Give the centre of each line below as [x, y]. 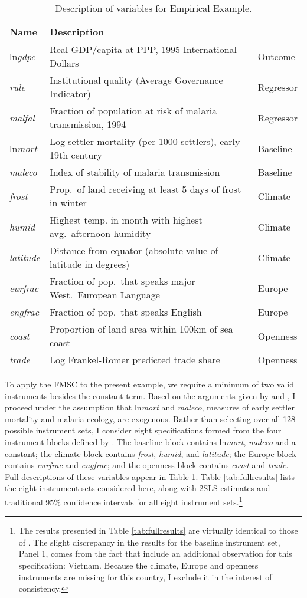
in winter [68, 203]
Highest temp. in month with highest [126, 220]
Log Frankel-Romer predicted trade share [135, 359]
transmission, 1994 [88, 124]
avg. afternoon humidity [100, 233]
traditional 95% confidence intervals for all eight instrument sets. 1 [124, 501]
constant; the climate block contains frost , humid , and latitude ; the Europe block [151, 453]
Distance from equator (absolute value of [134, 250]
